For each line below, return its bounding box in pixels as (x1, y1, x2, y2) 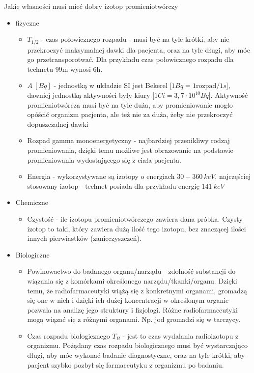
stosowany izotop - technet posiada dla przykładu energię (27, 180, 199, 191)
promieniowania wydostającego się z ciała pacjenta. (27, 154, 181, 165)
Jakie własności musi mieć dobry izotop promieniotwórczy (4, 1, 178, 11)
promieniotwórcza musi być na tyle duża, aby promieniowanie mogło (27, 99, 233, 110)
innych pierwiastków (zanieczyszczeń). (27, 233, 141, 243)
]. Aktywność (208, 90, 248, 100)
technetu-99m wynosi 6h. (27, 63, 103, 74)
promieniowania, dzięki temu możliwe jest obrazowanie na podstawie (27, 144, 233, 155)
